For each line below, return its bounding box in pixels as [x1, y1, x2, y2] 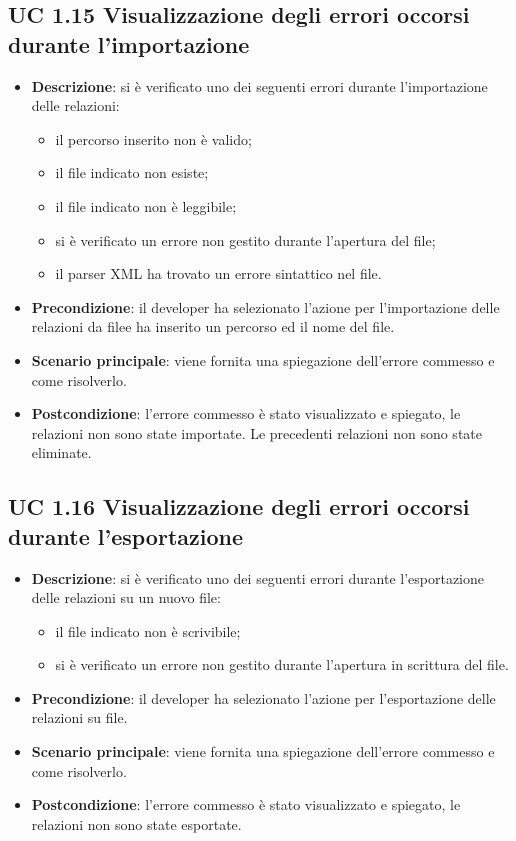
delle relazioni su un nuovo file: [31, 587, 221, 608]
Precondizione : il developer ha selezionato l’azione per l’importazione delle [31, 296, 500, 317]
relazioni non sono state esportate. [31, 813, 242, 834]
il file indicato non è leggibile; [55, 195, 237, 216]
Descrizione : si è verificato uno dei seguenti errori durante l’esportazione [31, 567, 484, 588]
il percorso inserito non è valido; [55, 128, 252, 149]
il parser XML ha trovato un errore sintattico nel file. [55, 263, 382, 284]
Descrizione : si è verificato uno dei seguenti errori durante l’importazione [31, 75, 488, 96]
